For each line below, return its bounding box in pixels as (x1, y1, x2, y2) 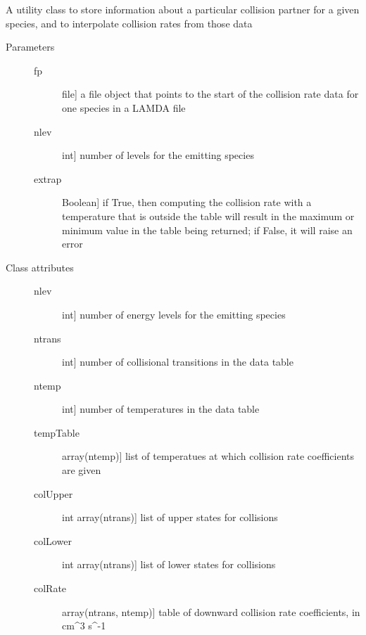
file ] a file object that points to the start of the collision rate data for (62, 86, 359, 101)
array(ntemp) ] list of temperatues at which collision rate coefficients (62, 449, 355, 463)
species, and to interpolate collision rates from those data (6, 15, 253, 30)
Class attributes (6, 259, 74, 274)
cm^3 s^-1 (62, 618, 106, 633)
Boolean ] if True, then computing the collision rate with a (62, 195, 312, 210)
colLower (34, 533, 72, 548)
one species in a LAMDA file (62, 100, 186, 115)
